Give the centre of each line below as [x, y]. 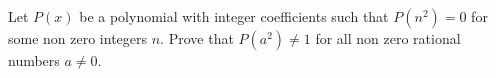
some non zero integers [78, 38]
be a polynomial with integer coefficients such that [234, 16]
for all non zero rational [388, 38]
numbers [34, 60]
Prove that [201, 38]
